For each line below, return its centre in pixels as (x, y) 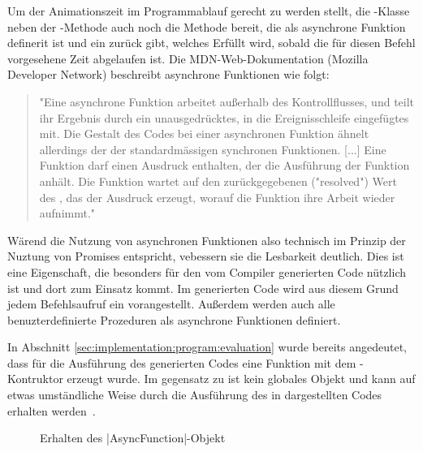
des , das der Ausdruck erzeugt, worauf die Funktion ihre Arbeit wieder (217, 197)
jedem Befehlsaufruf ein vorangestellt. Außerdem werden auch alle (171, 304)
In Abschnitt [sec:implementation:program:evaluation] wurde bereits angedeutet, (207, 347)
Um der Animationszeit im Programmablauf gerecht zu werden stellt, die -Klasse (209, 11)
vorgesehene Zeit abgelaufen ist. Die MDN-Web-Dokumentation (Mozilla (188, 58)
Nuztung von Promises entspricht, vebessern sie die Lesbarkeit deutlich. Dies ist (206, 256)
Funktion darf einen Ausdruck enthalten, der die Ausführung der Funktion (224, 165)
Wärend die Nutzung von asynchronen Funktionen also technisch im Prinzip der (207, 240)
